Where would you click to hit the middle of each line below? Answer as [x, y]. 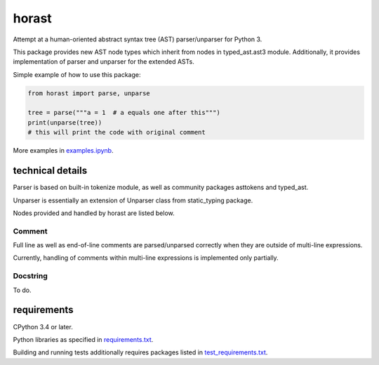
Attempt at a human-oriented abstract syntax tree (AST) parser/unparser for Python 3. [138, 39]
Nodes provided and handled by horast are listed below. [94, 213]
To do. [22, 290]
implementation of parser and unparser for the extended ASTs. [104, 62]
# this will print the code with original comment [117, 132]
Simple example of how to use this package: [77, 74]
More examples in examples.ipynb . [63, 151]
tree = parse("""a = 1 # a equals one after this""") [124, 113]
